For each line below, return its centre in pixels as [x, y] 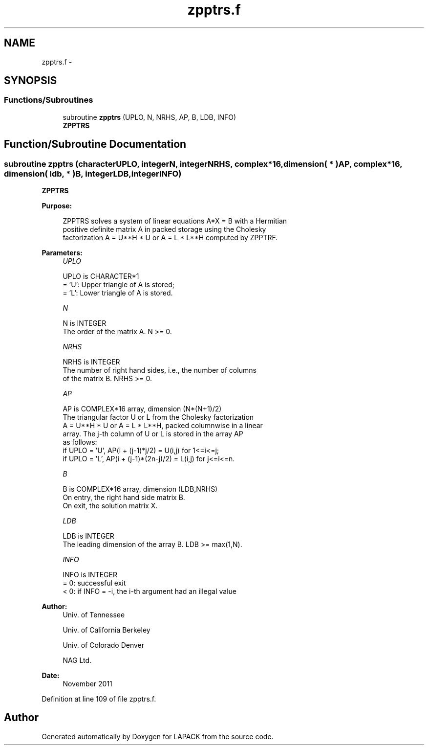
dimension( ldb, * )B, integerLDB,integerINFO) [93, 173]
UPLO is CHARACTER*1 [101, 276]
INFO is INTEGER [90, 575]
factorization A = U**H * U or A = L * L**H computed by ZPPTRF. [170, 238]
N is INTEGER [85, 323]
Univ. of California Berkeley [107, 630]
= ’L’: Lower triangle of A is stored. [118, 293]
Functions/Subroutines [49, 100]
